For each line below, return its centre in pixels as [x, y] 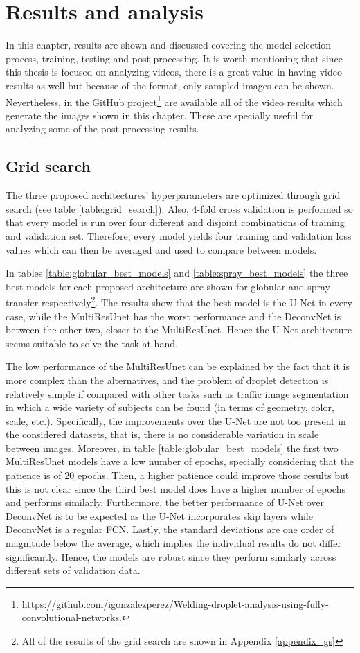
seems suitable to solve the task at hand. [92, 343]
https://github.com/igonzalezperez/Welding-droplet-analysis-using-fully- [175, 603]
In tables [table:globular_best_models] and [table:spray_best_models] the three [177, 273]
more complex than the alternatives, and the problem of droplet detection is [167, 380]
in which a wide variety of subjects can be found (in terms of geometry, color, [170, 407]
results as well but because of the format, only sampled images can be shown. [170, 85]
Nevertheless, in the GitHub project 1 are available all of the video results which [174, 101]
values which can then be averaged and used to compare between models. [161, 249]
